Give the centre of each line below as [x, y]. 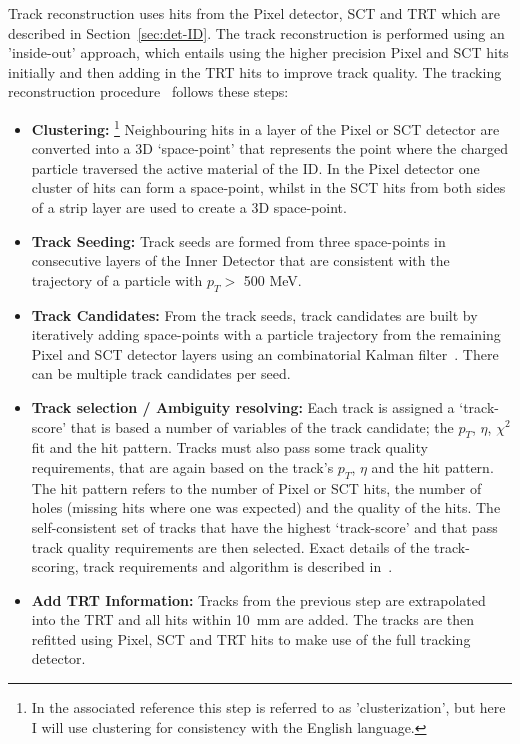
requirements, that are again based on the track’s [182, 466]
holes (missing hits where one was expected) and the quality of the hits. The [266, 507]
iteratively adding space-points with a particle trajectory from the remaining [266, 334]
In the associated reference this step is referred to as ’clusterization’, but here [268, 707]
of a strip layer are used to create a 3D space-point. [189, 207]
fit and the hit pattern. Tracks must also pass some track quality [229, 447]
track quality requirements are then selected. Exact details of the [230, 546]
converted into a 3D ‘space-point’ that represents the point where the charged [270, 148]
